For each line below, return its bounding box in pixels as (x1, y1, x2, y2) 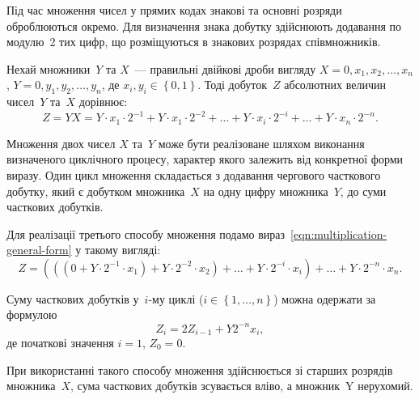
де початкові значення (6, 334, 114, 351)
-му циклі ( (148, 290, 204, 307)
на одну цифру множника (203, 182, 328, 199)
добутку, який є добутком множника (6, 182, 185, 199)
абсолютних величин (284, 76, 386, 93)
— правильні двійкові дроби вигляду (134, 60, 316, 77)
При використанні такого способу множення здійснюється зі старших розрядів (6, 361, 393, 378)
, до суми (340, 182, 387, 199)
